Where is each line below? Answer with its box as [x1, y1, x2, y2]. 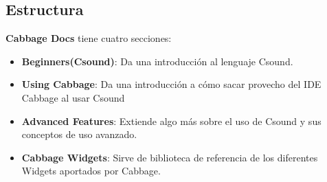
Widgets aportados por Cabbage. [21, 163, 161, 178]
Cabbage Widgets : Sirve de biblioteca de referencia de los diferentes [21, 150, 318, 164]
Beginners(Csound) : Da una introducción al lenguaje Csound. [21, 54, 293, 68]
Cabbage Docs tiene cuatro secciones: [5, 31, 172, 45]
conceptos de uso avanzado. [21, 127, 137, 141]
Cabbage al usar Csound [21, 90, 125, 104]
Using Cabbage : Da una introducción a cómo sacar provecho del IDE [21, 77, 322, 91]
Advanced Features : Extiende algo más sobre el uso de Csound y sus [21, 113, 322, 128]
